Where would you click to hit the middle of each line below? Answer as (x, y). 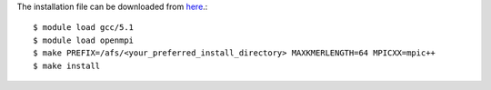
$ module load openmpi (84, 40)
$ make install (67, 65)
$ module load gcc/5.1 (84, 28)
